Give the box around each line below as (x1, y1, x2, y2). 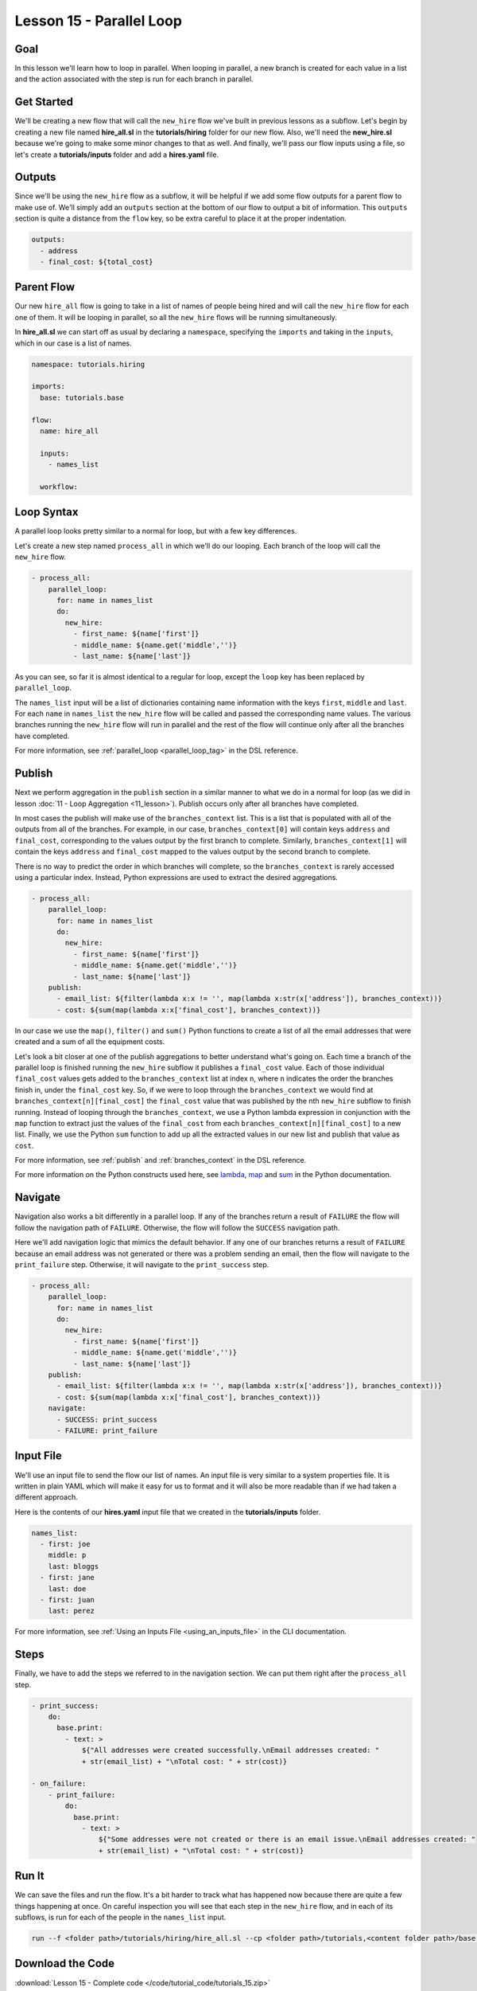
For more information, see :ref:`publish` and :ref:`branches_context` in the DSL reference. (14, 1156, 307, 1165)
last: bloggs (48, 1562, 99, 1571)
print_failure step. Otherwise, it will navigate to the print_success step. (14, 1259, 270, 1269)
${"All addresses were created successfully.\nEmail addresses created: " (81, 1746, 380, 1755)
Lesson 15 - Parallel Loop (14, 12, 183, 29)
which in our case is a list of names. (14, 338, 133, 348)
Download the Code (14, 1957, 115, 1970)
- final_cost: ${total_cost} (40, 257, 154, 266)
